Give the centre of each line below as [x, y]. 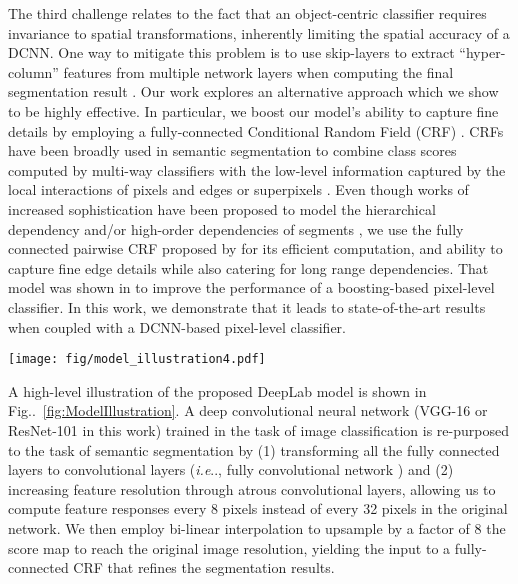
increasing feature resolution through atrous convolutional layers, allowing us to [252, 488]
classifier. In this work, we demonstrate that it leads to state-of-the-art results [247, 306]
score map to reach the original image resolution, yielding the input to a [229, 547]
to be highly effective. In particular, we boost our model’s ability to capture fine [253, 110]
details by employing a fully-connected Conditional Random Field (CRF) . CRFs [256, 130]
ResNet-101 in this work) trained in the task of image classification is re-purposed [258, 429]
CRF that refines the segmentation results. [204, 567]
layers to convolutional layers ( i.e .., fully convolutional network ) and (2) [231, 469]
